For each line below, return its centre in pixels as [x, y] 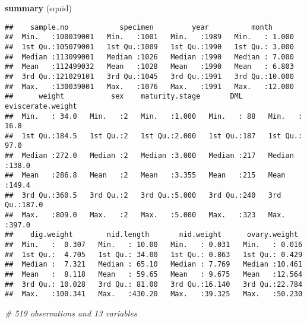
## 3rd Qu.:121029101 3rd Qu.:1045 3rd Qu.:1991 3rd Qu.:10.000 [149, 76]
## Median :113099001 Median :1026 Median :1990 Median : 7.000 [149, 57]
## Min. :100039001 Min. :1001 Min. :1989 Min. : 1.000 [149, 37]
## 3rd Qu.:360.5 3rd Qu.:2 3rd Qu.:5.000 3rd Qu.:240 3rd [143, 195]
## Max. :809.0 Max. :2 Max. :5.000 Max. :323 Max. [145, 215]
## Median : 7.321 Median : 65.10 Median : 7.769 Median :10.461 [154, 265]
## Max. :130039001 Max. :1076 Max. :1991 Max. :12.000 [149, 86]
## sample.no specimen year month [139, 27]
